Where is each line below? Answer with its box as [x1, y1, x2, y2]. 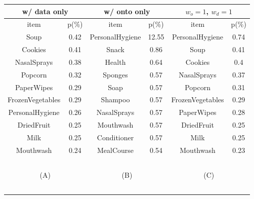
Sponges [103, 69, 128, 79]
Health [105, 56, 126, 67]
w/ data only [22, 6, 68, 16]
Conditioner [97, 132, 134, 142]
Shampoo [101, 94, 130, 105]
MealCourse [97, 144, 134, 155]
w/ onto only [104, 6, 150, 16]
